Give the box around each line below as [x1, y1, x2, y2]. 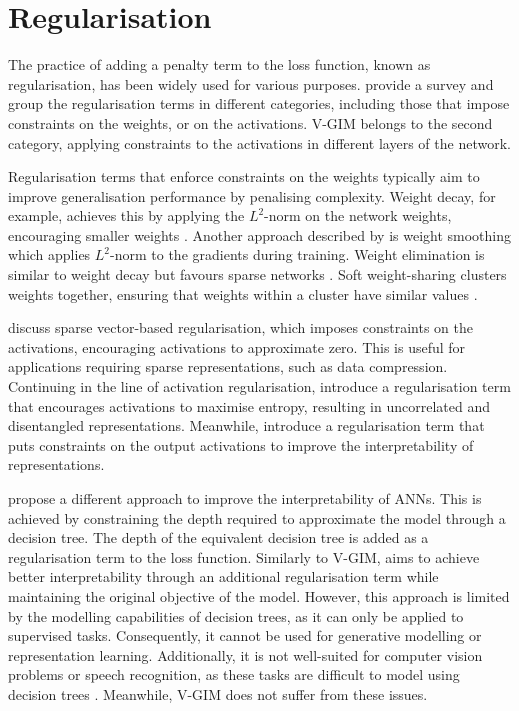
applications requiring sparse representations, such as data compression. [8, 356, 448, 377]
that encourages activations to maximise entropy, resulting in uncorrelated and [8, 395, 490, 416]
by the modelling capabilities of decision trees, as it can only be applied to [8, 605, 464, 626]
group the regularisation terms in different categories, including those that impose [8, 93, 510, 114]
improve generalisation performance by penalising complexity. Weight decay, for [8, 185, 496, 206]
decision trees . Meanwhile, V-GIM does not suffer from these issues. [8, 683, 428, 704]
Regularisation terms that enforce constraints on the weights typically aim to [8, 166, 480, 187]
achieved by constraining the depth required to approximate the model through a [8, 507, 506, 528]
